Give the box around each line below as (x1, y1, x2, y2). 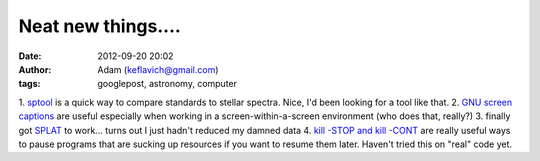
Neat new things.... (18, 15, 182, 37)
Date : (18, 50, 42, 62)
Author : (18, 63, 52, 75)
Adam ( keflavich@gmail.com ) (97, 63, 219, 75)
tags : (18, 78, 41, 90)
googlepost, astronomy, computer (97, 78, 238, 90)
